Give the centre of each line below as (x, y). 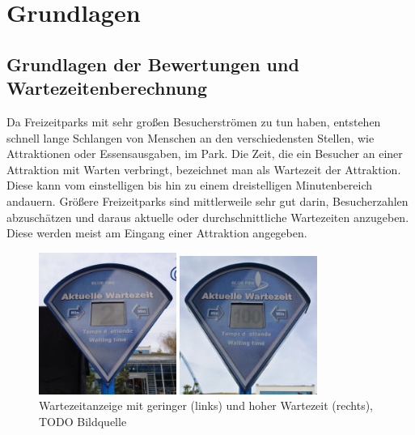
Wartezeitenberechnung (107, 88)
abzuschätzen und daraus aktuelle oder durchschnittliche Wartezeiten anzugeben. (208, 217)
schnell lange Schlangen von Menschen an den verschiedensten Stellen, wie (191, 137)
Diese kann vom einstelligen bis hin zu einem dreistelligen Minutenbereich (190, 185)
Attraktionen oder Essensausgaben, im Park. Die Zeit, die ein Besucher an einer (205, 154)
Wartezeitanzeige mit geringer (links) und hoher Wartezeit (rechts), (206, 405)
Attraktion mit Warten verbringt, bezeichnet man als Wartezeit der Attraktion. (204, 169)
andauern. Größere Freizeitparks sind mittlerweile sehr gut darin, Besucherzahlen (207, 200)
